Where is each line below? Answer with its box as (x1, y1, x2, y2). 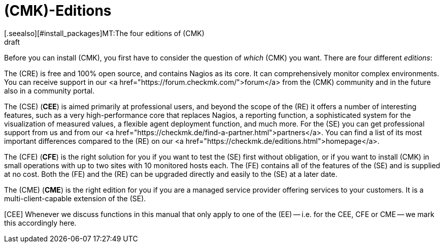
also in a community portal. (4, 86, 95, 95)
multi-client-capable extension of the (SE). (4, 194, 146, 203)
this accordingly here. (4, 218, 77, 227)
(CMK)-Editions (4, 2, 112, 19)
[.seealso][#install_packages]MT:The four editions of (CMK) (4, 28, 204, 38)
